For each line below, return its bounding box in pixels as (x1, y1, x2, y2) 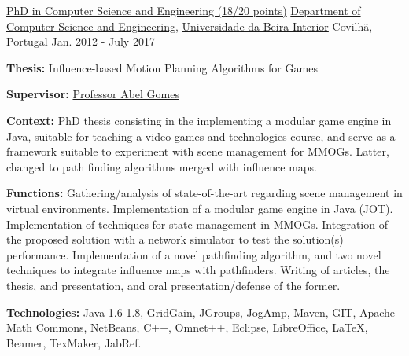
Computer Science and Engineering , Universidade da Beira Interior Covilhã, (6, 17, 373, 34)
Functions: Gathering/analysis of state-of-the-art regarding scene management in (6, 185, 403, 201)
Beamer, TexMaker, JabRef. (6, 334, 142, 350)
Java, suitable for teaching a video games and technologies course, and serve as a (6, 127, 396, 144)
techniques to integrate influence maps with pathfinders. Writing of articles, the (6, 262, 390, 278)
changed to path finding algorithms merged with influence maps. (6, 158, 317, 174)
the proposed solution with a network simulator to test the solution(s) (6, 231, 344, 248)
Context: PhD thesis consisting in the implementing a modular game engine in (6, 112, 392, 128)
